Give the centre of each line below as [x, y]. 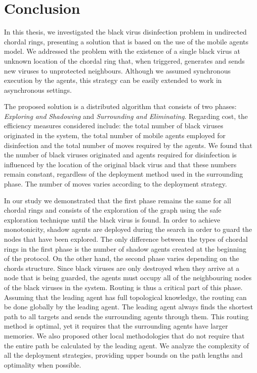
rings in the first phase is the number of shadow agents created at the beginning [125, 248]
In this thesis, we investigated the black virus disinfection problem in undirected [125, 32]
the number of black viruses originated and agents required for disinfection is [120, 155]
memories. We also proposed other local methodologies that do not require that [124, 335]
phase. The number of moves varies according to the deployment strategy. [116, 184]
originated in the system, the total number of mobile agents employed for [115, 135]
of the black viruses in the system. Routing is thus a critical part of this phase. [123, 287]
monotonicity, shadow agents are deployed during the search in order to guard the [128, 229]
